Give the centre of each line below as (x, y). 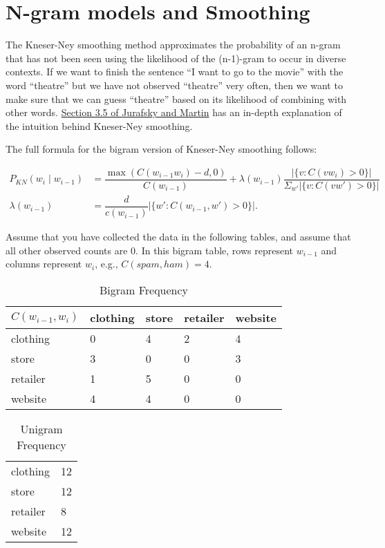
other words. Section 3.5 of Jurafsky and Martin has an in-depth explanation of (174, 112)
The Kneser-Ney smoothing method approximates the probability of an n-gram (173, 45)
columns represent (44, 264)
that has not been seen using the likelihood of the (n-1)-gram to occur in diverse (176, 58)
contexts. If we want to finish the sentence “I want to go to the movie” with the (175, 72)
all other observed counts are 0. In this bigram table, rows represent (149, 250)
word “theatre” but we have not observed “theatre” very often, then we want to (174, 85)
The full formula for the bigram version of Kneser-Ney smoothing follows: (161, 149)
